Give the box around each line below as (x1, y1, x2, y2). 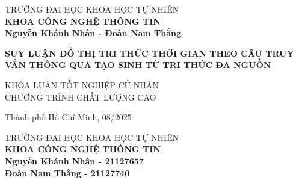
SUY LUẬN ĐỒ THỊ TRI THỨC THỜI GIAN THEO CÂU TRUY (5, 46, 294, 59)
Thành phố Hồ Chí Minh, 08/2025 (5, 111, 132, 123)
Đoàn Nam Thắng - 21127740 (5, 166, 130, 179)
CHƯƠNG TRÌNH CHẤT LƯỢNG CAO (5, 90, 156, 103)
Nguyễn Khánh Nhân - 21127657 (5, 154, 144, 167)
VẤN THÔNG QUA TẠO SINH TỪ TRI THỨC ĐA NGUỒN (5, 58, 271, 71)
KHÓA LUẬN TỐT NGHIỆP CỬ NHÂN (5, 78, 159, 91)
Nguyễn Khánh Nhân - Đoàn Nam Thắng (5, 26, 182, 39)
